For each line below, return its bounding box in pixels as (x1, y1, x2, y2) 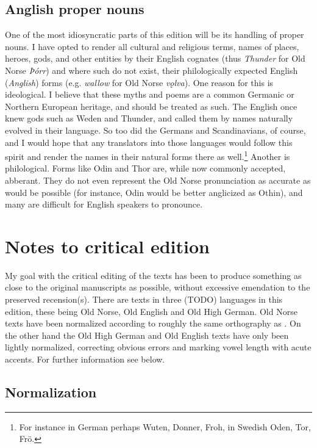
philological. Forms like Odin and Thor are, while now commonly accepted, (5, 162, 286, 175)
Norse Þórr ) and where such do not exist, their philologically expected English (5, 63, 298, 76)
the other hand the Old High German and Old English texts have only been (5, 328, 289, 341)
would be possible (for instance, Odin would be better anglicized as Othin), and (5, 186, 303, 198)
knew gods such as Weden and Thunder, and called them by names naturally (5, 112, 293, 125)
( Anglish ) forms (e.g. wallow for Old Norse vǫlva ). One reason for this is (5, 76, 274, 89)
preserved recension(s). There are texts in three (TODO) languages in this (5, 293, 283, 306)
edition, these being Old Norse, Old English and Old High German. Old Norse (5, 305, 297, 317)
